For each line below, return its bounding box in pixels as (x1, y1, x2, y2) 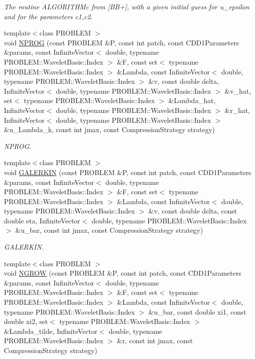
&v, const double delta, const (148, 206, 237, 216)
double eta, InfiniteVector (4, 215, 80, 225)
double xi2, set (4, 316, 48, 326)
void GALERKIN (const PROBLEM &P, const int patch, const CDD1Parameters (4, 167, 252, 177)
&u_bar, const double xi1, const (148, 306, 247, 317)
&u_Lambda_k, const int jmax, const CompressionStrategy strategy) (4, 124, 215, 135)
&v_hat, (224, 85, 251, 96)
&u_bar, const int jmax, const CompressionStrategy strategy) (15, 225, 203, 235)
